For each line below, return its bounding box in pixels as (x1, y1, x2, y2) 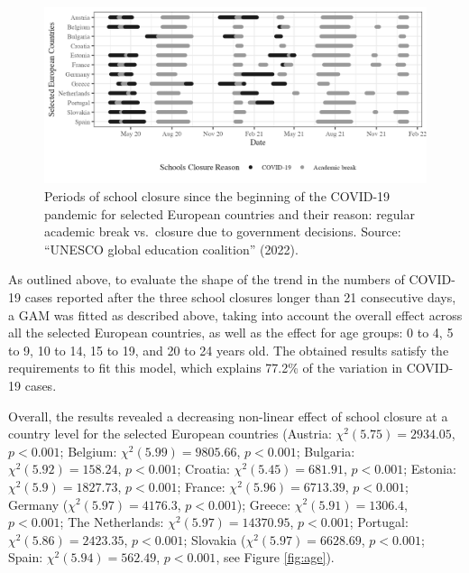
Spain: (8, 548, 43, 567)
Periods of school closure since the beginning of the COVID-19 (44, 187, 391, 206)
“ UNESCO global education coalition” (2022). (44, 239, 299, 258)
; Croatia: (177, 459, 230, 478)
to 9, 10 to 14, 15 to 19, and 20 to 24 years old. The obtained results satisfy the (8, 340, 449, 359)
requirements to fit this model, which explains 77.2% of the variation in (8, 358, 403, 377)
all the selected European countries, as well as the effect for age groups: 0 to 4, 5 (8, 323, 454, 342)
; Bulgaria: (296, 441, 355, 460)
